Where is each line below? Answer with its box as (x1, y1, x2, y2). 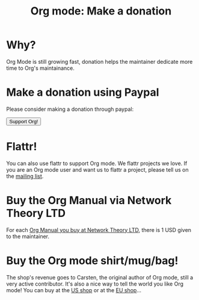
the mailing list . (6, 172, 44, 180)
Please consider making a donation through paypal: (6, 105, 134, 113)
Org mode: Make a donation (30, 4, 172, 18)
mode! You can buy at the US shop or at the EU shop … (6, 286, 141, 293)
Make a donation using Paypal (6, 86, 159, 99)
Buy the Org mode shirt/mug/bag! (6, 254, 179, 267)
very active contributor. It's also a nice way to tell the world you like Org (6, 280, 184, 287)
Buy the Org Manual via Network (6, 194, 172, 207)
